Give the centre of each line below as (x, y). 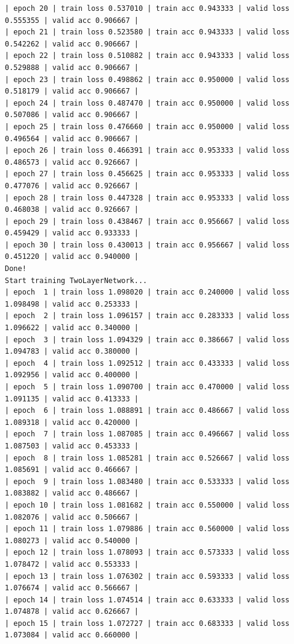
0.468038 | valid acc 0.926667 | (72, 210)
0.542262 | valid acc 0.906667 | (72, 44)
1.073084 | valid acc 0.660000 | (72, 635)
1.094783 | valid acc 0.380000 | (72, 352)
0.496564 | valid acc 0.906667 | (72, 139)
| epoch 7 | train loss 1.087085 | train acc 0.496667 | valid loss (147, 434)
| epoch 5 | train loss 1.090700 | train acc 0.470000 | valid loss (147, 387)
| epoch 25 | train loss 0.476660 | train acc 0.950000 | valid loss (147, 126)
